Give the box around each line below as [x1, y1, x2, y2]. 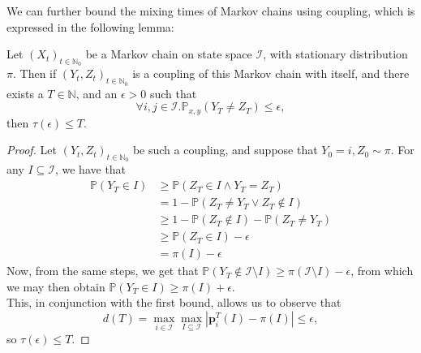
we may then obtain [6, 278, 105, 295]
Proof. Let [6, 141, 57, 158]
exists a [6, 84, 44, 101]
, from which [350, 262, 414, 279]
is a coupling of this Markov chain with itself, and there [132, 65, 410, 82]
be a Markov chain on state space [85, 45, 252, 62]
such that [149, 84, 197, 101]
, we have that [54, 161, 127, 178]
